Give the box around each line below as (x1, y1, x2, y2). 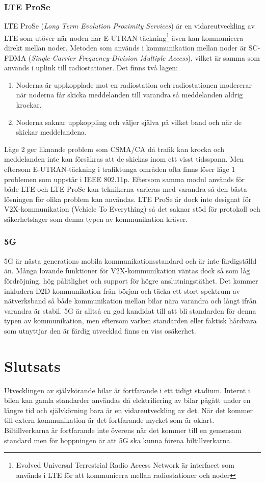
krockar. (16, 99, 42, 110)
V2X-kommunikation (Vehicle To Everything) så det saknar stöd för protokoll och (4, 204, 260, 214)
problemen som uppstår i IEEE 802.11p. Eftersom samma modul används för (4, 173, 245, 184)
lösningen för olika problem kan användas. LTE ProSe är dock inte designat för (4, 193, 252, 204)
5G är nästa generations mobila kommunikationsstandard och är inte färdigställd (4, 255, 257, 266)
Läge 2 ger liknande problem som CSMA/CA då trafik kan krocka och (4, 143, 225, 154)
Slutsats (4, 355, 61, 376)
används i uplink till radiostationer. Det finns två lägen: (4, 62, 178, 73)
